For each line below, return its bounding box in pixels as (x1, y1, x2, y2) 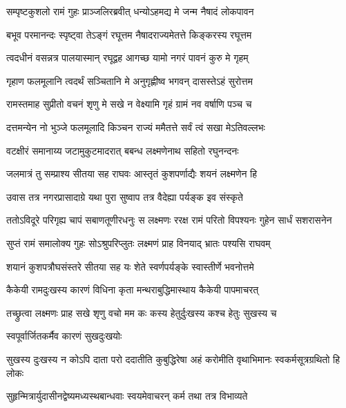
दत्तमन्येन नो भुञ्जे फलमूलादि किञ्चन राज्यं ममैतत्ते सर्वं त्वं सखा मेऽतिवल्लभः (6, 119, 265, 134)
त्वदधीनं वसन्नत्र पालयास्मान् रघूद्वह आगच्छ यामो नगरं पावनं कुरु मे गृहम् (6, 50, 249, 65)
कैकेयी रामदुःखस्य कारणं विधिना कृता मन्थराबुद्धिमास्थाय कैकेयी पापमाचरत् (6, 282, 259, 297)
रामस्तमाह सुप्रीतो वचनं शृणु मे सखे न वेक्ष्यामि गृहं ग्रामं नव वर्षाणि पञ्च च (6, 97, 252, 111)
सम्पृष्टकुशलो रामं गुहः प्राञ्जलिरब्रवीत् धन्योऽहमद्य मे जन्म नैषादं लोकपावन (6, 4, 254, 18)
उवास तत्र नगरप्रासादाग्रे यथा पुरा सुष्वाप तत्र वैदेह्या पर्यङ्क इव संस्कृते (6, 189, 243, 204)
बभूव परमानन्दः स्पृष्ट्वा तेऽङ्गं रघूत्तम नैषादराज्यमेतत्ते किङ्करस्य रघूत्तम (6, 27, 252, 41)
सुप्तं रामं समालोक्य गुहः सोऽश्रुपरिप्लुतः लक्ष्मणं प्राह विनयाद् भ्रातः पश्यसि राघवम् (6, 235, 271, 250)
